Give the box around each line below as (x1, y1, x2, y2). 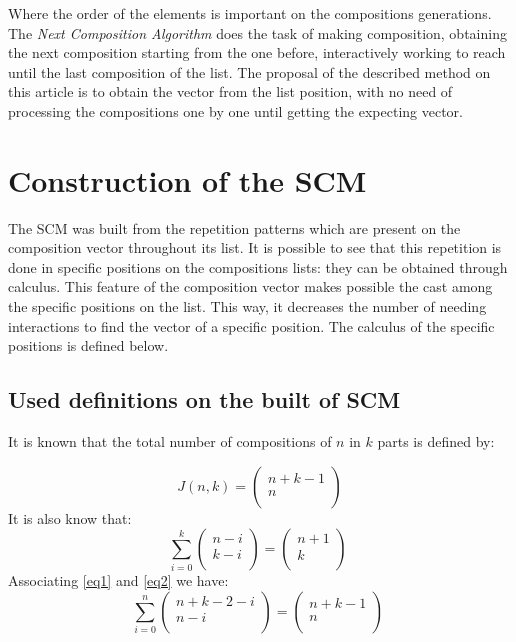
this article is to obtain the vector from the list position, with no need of (8, 81, 453, 102)
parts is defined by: (377, 431, 495, 452)
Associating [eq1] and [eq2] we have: (8, 570, 229, 591)
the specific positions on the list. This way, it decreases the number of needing (8, 296, 487, 317)
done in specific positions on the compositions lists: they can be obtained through (8, 256, 508, 277)
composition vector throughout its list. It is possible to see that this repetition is (8, 237, 502, 258)
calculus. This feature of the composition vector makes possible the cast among (8, 276, 493, 297)
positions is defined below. (8, 335, 169, 356)
